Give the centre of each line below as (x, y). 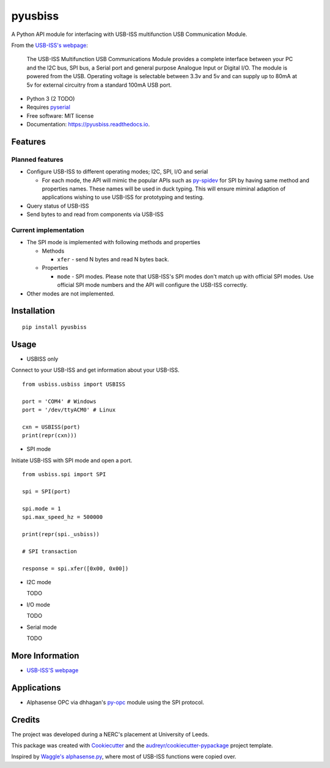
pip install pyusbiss (54, 327)
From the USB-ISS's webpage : (50, 45)
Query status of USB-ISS (58, 206)
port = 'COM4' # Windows (59, 401)
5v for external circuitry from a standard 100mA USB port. (99, 85)
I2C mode (39, 582)
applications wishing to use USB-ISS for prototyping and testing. (123, 197)
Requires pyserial (48, 107)
